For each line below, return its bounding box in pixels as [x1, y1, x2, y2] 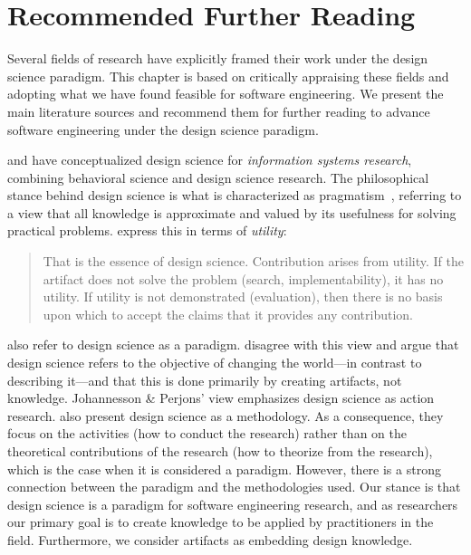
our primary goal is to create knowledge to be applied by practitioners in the [7, 512, 434, 531]
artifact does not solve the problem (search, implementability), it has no [43, 269, 444, 288]
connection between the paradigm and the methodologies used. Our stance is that [7, 477, 461, 496]
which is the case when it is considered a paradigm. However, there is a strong [7, 459, 441, 478]
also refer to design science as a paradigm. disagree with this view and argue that [7, 335, 459, 354]
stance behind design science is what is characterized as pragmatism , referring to [7, 186, 462, 205]
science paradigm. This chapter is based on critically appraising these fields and [7, 66, 449, 85]
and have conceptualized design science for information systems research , [7, 150, 412, 169]
